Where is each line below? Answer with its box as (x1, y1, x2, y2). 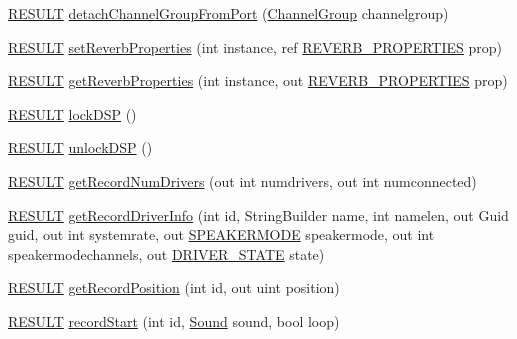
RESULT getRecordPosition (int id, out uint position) (8, 277, 340, 298)
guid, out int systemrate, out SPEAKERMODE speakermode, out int (8, 224, 435, 245)
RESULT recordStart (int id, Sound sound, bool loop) (8, 310, 340, 331)
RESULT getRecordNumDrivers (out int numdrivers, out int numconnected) (8, 170, 477, 191)
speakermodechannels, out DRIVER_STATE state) (8, 243, 325, 264)
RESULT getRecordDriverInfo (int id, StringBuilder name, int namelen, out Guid (8, 204, 509, 225)
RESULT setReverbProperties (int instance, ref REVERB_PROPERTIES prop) (8, 36, 503, 57)
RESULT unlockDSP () (8, 137, 153, 158)
